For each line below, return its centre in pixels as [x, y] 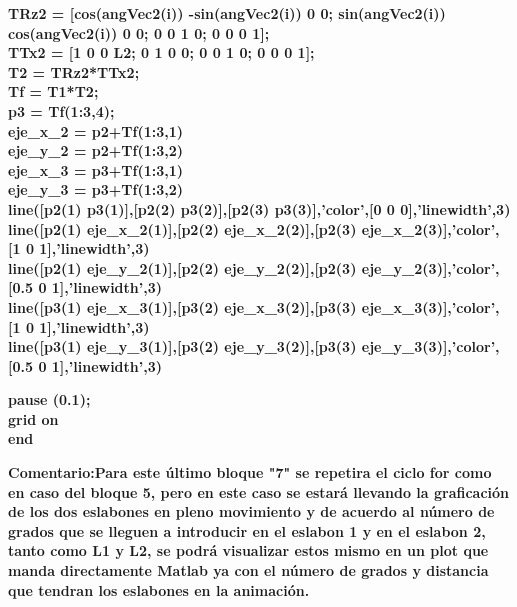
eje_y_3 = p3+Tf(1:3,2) [96, 189]
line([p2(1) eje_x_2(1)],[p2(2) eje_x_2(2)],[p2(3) [182, 228]
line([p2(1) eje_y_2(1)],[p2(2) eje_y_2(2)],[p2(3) [182, 267]
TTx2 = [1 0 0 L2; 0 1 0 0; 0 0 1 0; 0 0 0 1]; [161, 52]
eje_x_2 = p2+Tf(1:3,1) [96, 130]
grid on [33, 418]
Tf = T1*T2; [53, 91]
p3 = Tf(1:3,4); [61, 110]
